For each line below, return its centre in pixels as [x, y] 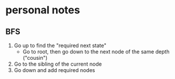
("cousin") [35, 58]
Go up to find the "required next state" [60, 45]
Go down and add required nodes [54, 70]
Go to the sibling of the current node [58, 64]
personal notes [43, 10]
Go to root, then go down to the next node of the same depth [96, 52]
